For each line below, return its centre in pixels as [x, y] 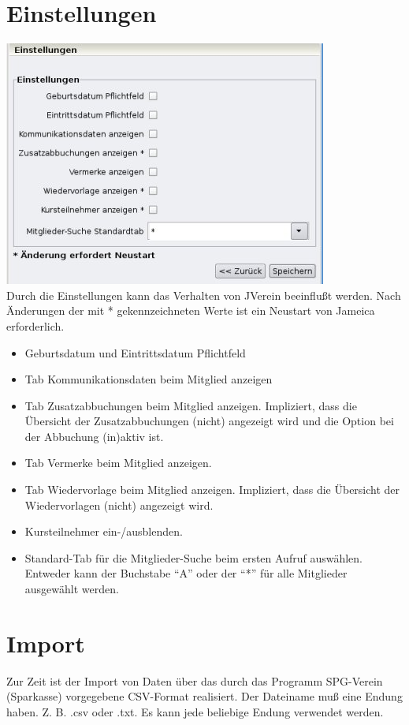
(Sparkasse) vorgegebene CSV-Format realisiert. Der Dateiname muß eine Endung [204, 696]
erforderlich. [35, 325]
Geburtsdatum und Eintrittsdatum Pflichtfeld [135, 352]
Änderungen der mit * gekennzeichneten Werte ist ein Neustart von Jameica [191, 310]
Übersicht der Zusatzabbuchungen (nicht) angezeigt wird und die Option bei [209, 421]
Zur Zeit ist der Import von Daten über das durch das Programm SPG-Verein [195, 680]
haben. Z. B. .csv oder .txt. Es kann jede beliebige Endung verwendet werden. [195, 711]
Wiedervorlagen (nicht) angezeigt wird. [119, 505]
